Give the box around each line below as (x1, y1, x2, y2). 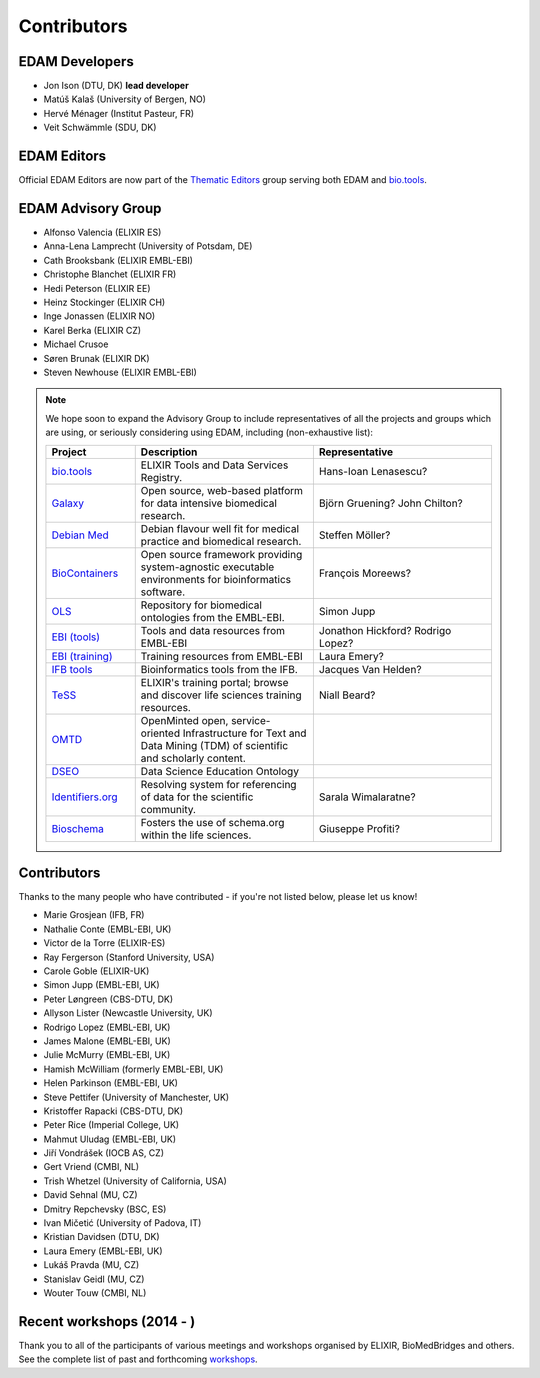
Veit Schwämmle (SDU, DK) (43, 121, 157, 134)
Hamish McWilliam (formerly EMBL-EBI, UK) (43, 1063, 224, 1075)
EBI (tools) (51, 630, 100, 644)
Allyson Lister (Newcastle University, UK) (43, 1007, 213, 1019)
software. (140, 585, 185, 599)
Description (140, 445, 198, 459)
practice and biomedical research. (140, 534, 302, 548)
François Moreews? (318, 566, 412, 580)
